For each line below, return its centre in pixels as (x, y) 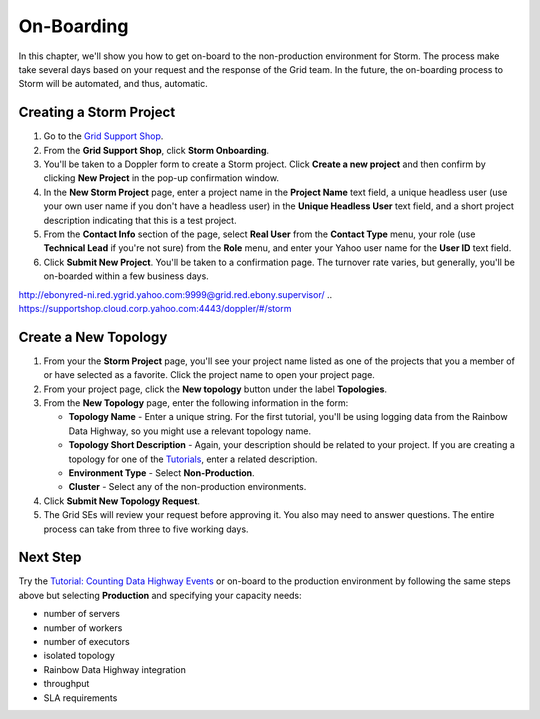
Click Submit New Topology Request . (121, 501)
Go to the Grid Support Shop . (103, 136)
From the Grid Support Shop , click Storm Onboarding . (156, 150)
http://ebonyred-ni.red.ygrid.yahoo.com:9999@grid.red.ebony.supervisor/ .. (175, 294)
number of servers (81, 614)
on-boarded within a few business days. (126, 276)
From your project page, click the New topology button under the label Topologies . (215, 389)
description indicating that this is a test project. (140, 220)
